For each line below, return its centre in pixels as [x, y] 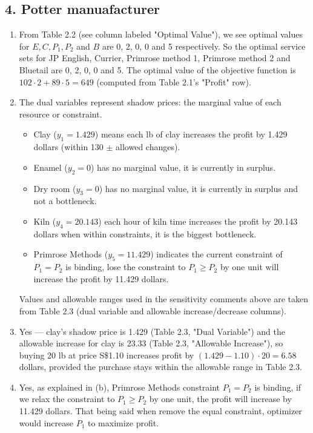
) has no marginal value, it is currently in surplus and [199, 188]
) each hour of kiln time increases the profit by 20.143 [198, 221]
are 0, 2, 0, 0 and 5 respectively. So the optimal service [204, 46]
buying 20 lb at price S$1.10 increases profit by [107, 355]
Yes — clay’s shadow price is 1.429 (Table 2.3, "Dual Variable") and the [152, 331]
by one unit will [249, 267]
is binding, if [278, 387]
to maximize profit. [123, 422]
